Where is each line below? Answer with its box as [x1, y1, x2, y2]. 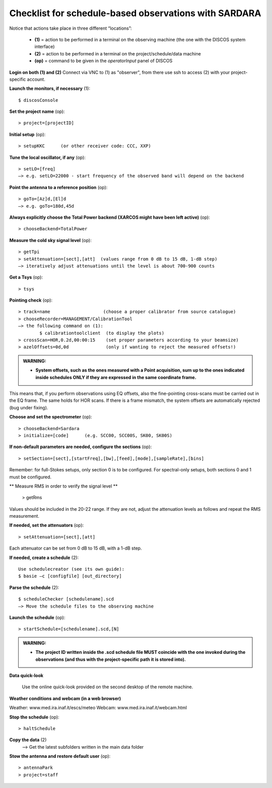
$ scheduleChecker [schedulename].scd [18, 596, 114, 602]
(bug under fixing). [9, 404, 48, 410]
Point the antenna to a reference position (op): [9, 184, 108, 190]
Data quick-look [9, 672, 44, 678]
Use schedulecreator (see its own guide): [18, 566, 125, 572]
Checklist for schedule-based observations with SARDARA [9, 8, 261, 19]
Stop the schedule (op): [9, 714, 60, 720]
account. [27, 76, 45, 82]
